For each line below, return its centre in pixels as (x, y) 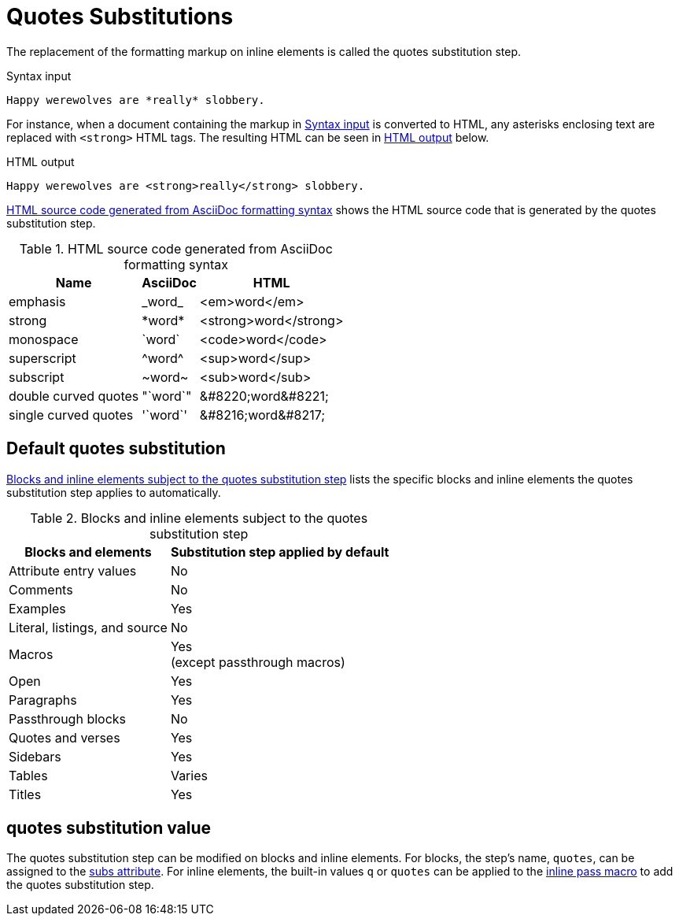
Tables (28, 775)
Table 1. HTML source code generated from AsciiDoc (176, 248)
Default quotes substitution (116, 449)
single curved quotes (71, 415)
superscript (42, 358)
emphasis (37, 301)
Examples (37, 608)
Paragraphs (43, 700)
